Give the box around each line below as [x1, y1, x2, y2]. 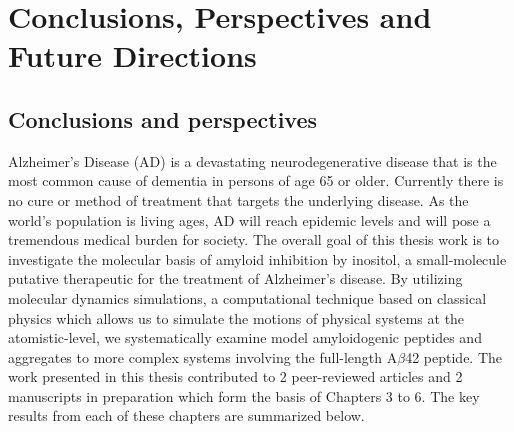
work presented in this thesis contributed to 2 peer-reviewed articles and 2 [8, 366, 463, 387]
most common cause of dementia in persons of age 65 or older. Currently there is [8, 170, 504, 191]
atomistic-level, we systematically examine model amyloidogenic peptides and [8, 327, 482, 348]
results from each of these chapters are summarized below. [8, 405, 365, 426]
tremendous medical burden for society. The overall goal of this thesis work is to [8, 229, 500, 250]
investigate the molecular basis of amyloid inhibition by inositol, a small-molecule [8, 248, 507, 269]
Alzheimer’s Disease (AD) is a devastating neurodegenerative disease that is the [8, 150, 497, 171]
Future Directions [8, 35, 257, 76]
